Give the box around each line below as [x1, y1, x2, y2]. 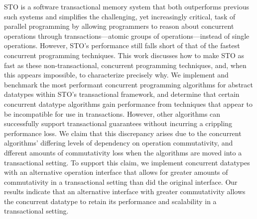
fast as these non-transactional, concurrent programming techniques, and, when [4, 60, 247, 70]
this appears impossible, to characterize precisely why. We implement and [4, 70, 229, 80]
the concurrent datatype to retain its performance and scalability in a [4, 196, 217, 206]
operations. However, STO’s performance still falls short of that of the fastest [4, 40, 240, 51]
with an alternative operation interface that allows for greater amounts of [4, 167, 228, 177]
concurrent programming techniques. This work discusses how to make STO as [4, 50, 245, 60]
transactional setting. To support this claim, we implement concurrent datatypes [4, 157, 250, 167]
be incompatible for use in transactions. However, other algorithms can [4, 108, 221, 119]
